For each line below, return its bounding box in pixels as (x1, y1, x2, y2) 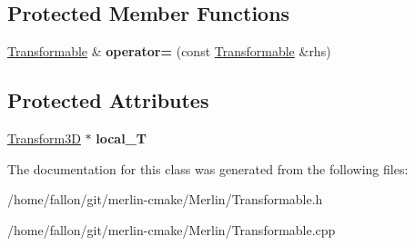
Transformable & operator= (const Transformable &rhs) (7, 42, 331, 61)
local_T (96, 129, 147, 147)
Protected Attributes (7, 86, 209, 114)
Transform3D (7, 129, 81, 147)
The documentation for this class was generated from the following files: (7, 159, 409, 178)
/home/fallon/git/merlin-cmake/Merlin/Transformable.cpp (7, 220, 336, 239)
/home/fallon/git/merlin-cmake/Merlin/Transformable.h (7, 190, 323, 209)
